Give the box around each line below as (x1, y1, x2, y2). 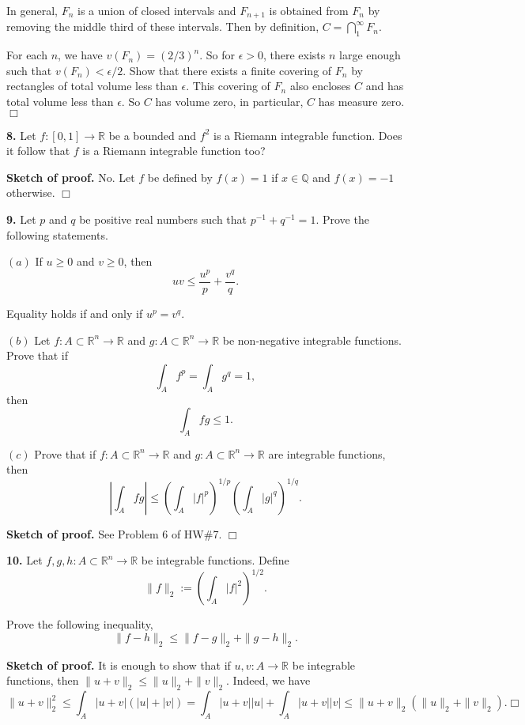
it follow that (6, 142, 70, 159)
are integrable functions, (268, 445, 386, 462)
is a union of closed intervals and (77, 2, 236, 18)
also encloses (289, 77, 351, 94)
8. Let (6, 126, 36, 143)
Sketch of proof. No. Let (6, 168, 135, 185)
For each (6, 47, 47, 63)
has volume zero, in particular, (155, 93, 304, 110)
